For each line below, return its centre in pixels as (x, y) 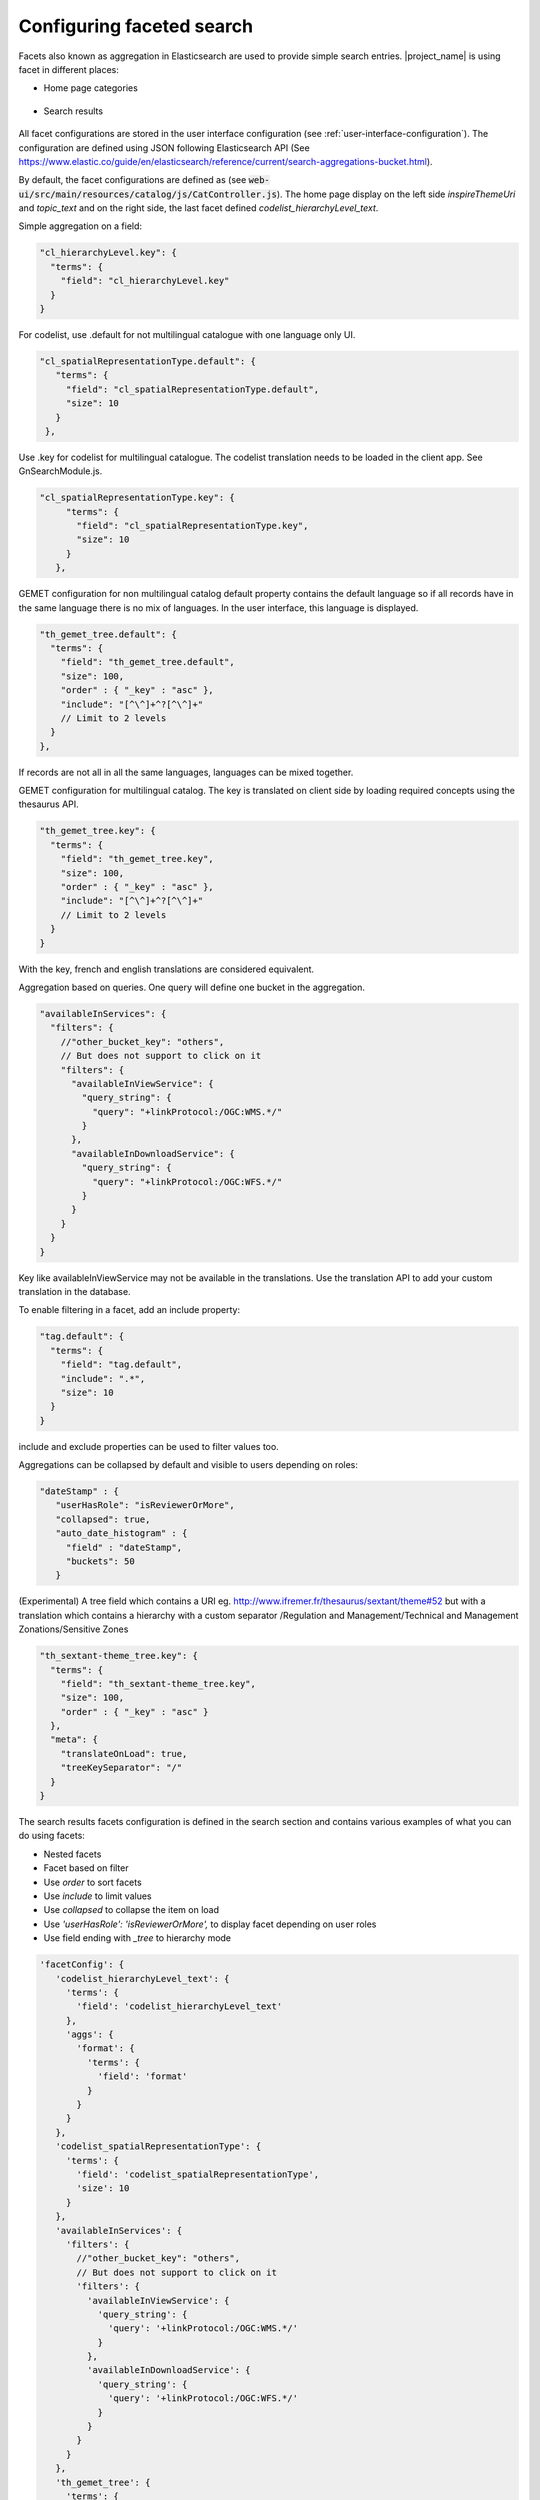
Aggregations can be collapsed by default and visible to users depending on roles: (188, 1465)
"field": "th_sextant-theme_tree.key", (158, 1683)
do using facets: (51, 1836)
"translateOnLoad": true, (124, 1753)
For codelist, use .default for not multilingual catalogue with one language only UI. (187, 334)
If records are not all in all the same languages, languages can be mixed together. (186, 772)
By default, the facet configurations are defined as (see (132, 180)
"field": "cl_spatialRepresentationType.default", (192, 389)
